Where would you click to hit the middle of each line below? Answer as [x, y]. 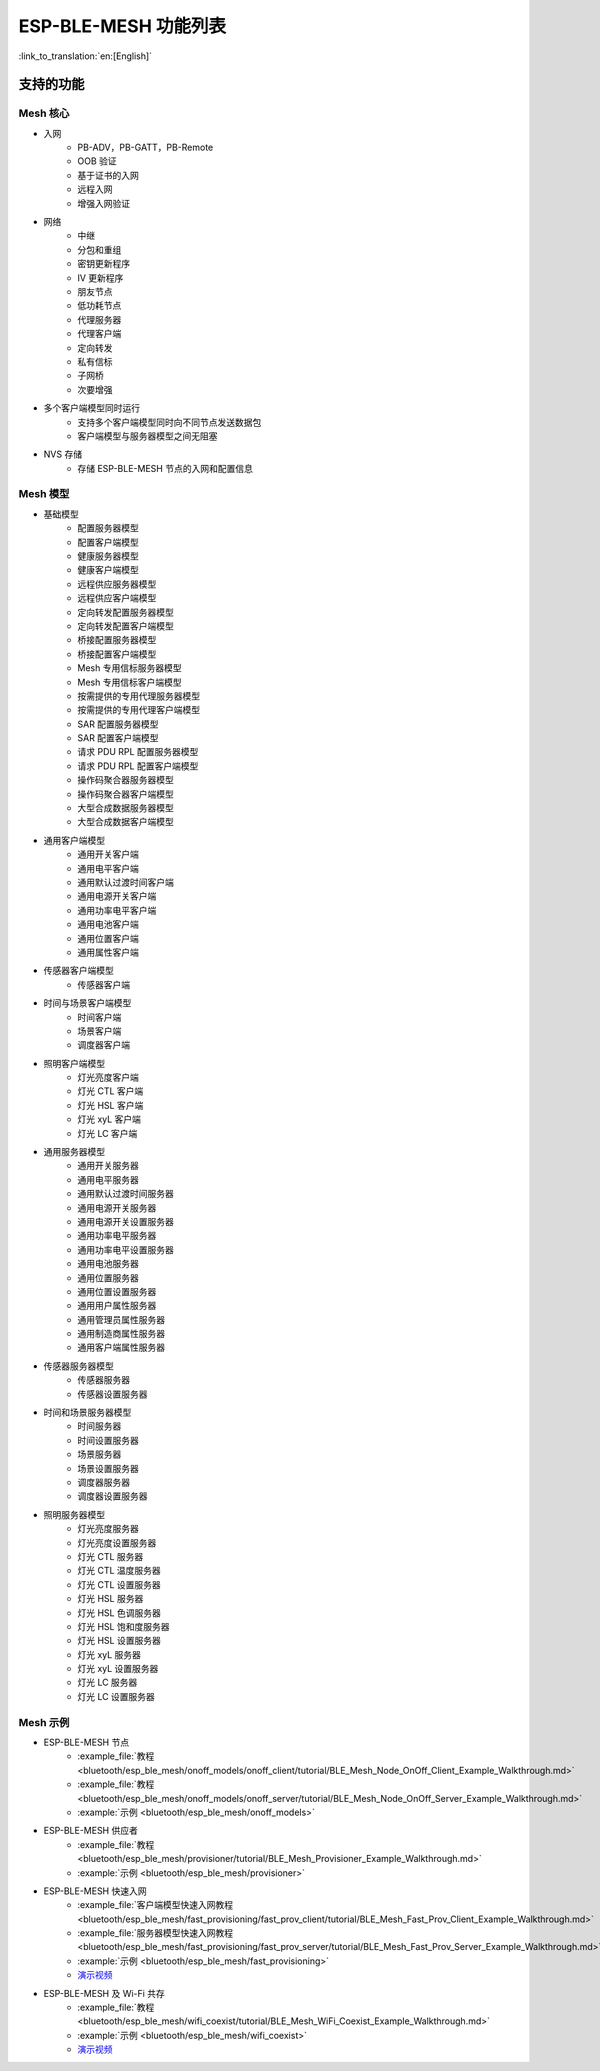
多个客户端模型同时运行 [91, 408]
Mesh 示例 [44, 1722]
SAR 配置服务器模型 [118, 724]
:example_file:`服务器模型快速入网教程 [155, 1933]
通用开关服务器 [108, 1166]
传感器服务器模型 [78, 1366]
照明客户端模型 [74, 1063]
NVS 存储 [63, 454]
